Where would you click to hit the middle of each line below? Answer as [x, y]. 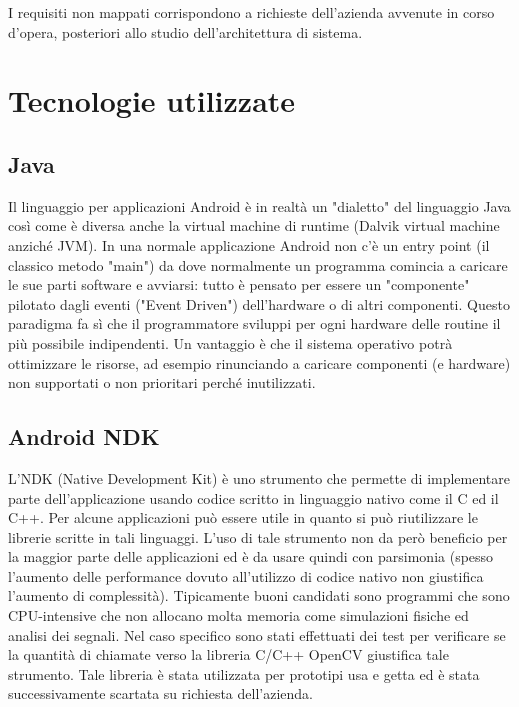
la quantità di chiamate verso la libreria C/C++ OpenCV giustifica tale [228, 654]
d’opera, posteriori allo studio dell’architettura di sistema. [185, 31]
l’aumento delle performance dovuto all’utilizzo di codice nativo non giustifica [246, 575]
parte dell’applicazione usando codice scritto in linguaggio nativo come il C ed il [253, 497]
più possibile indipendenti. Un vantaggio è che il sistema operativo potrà [230, 342]
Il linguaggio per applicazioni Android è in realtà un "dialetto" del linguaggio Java [259, 205]
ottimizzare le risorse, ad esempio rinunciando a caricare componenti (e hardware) [259, 362]
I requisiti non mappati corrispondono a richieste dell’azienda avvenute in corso [251, 12]
